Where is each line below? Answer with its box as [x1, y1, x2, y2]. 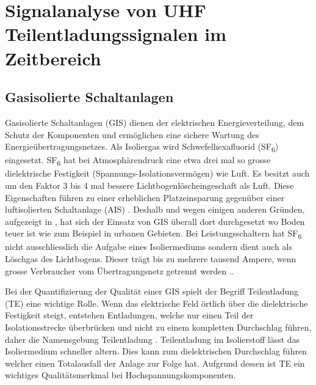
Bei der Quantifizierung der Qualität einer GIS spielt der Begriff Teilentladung [5, 285, 299, 298]
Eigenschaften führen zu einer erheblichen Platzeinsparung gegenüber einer [5, 191, 285, 204]
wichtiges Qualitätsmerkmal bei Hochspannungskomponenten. [5, 369, 236, 381]
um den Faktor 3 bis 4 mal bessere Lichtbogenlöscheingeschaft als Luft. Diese [5, 178, 294, 191]
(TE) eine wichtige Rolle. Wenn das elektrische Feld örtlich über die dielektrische [5, 296, 308, 309]
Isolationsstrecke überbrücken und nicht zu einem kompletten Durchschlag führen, [5, 321, 312, 334]
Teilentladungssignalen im [5, 21, 227, 46]
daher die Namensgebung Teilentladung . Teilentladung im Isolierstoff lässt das [5, 332, 300, 345]
